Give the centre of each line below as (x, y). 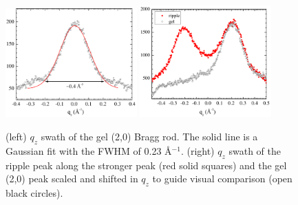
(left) (16, 137)
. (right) (198, 150)
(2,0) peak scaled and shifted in (72, 179)
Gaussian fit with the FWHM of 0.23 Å (89, 150)
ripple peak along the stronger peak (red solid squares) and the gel (146, 165)
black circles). (34, 193)
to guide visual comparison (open (222, 179)
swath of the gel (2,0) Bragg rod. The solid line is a (149, 137)
